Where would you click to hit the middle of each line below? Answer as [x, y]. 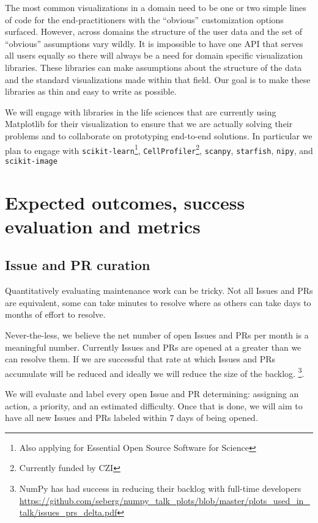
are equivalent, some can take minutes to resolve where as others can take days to [158, 302]
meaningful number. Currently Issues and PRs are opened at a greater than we [153, 347]
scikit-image [31, 161]
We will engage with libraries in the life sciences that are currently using [141, 112]
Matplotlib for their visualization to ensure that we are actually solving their [149, 124]
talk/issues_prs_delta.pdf [68, 512]
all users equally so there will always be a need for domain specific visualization [154, 55]
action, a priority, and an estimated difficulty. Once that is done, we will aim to [154, 405]
